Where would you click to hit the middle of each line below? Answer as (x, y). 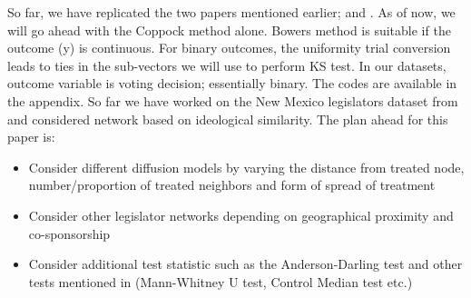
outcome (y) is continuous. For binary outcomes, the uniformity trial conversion (229, 48)
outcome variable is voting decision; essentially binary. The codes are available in (232, 83)
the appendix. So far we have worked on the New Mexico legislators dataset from (233, 100)
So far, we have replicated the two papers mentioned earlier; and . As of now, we (231, 12)
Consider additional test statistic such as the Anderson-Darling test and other (245, 264)
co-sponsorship (69, 233)
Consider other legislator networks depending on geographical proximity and (241, 215)
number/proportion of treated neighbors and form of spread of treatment (232, 185)
